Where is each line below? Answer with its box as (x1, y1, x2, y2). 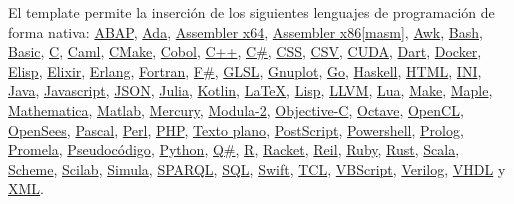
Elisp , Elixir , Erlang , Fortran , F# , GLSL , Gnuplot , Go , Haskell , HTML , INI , (8, 60, 482, 81)
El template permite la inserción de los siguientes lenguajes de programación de (8, 2, 495, 22)
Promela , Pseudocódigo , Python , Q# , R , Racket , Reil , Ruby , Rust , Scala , (8, 139, 460, 160)
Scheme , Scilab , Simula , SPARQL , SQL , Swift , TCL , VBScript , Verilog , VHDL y (8, 158, 506, 179)
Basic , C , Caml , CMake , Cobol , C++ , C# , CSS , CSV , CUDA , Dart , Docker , (8, 41, 482, 62)
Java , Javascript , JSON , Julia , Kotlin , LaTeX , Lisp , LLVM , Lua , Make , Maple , (8, 80, 493, 101)
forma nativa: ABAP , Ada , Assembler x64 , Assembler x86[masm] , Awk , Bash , (8, 21, 483, 42)
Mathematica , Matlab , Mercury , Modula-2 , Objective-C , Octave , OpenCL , (8, 99, 464, 120)
